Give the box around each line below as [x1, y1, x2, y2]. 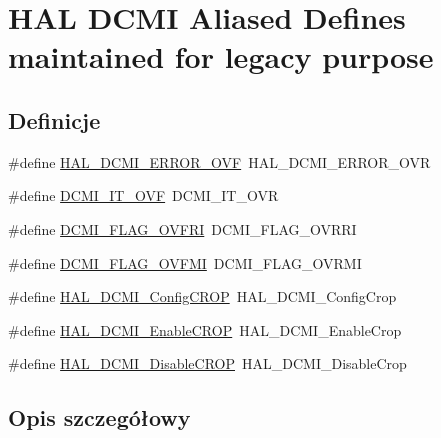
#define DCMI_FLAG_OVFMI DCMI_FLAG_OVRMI [8, 252, 362, 273]
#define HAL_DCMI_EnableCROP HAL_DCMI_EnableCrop [8, 319, 402, 340]
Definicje [8, 104, 101, 135]
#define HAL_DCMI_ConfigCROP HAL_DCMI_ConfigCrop [8, 286, 397, 307]
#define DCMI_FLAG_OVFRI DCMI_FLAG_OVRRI [8, 218, 357, 239]
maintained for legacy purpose [8, 36, 434, 77]
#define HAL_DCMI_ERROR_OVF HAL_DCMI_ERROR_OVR [8, 151, 431, 172]
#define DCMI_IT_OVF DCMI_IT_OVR [8, 185, 279, 206]
